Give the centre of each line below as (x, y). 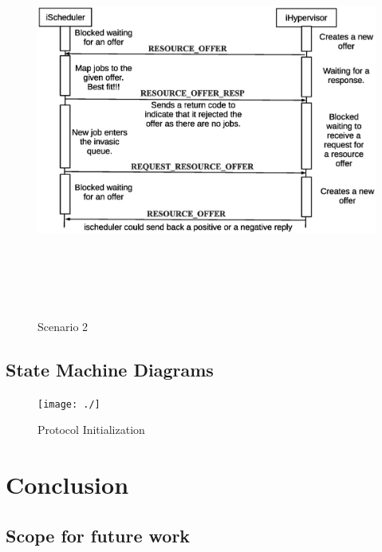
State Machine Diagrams (110, 369)
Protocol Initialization (91, 430)
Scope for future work (98, 535)
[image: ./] (69, 404)
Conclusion (67, 485)
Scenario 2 (63, 326)
